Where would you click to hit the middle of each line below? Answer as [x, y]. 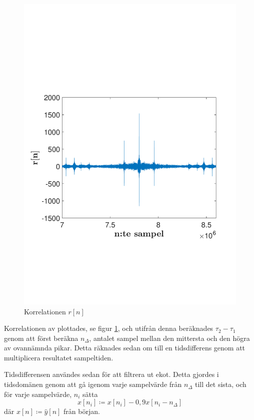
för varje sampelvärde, [38, 394]
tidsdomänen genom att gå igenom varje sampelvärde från [93, 384]
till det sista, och [221, 384]
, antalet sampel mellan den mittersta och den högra [169, 338]
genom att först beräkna [41, 338]
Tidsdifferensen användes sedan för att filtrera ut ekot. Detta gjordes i [111, 374]
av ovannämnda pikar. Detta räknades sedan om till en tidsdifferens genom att [125, 348]
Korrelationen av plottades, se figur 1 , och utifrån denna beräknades [109, 328]
